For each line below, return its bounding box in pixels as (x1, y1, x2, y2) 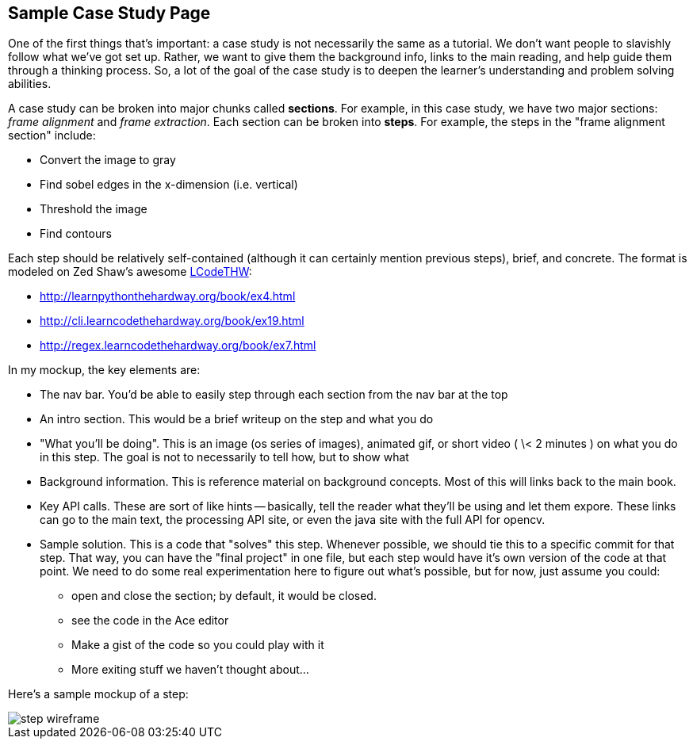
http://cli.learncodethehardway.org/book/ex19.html (40, 314, 304, 328)
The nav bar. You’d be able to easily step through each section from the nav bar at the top (40, 388, 508, 402)
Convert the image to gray (40, 153, 176, 167)
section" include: (8, 128, 96, 143)
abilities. (8, 77, 52, 91)
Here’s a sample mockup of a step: (8, 687, 189, 701)
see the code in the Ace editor (71, 613, 229, 628)
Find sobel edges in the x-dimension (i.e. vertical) (40, 178, 298, 192)
